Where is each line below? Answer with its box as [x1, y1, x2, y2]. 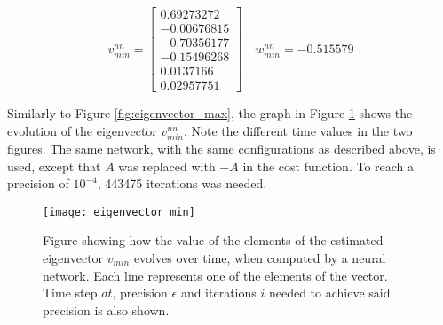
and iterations [180, 283, 257, 302]
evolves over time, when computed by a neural [133, 248, 386, 266]
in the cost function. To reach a [242, 156, 415, 175]
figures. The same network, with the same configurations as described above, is [7, 139, 436, 157]
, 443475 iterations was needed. [97, 174, 267, 193]
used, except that [7, 156, 101, 175]
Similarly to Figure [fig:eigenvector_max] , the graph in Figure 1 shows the [7, 104, 413, 123]
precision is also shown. [43, 300, 170, 319]
